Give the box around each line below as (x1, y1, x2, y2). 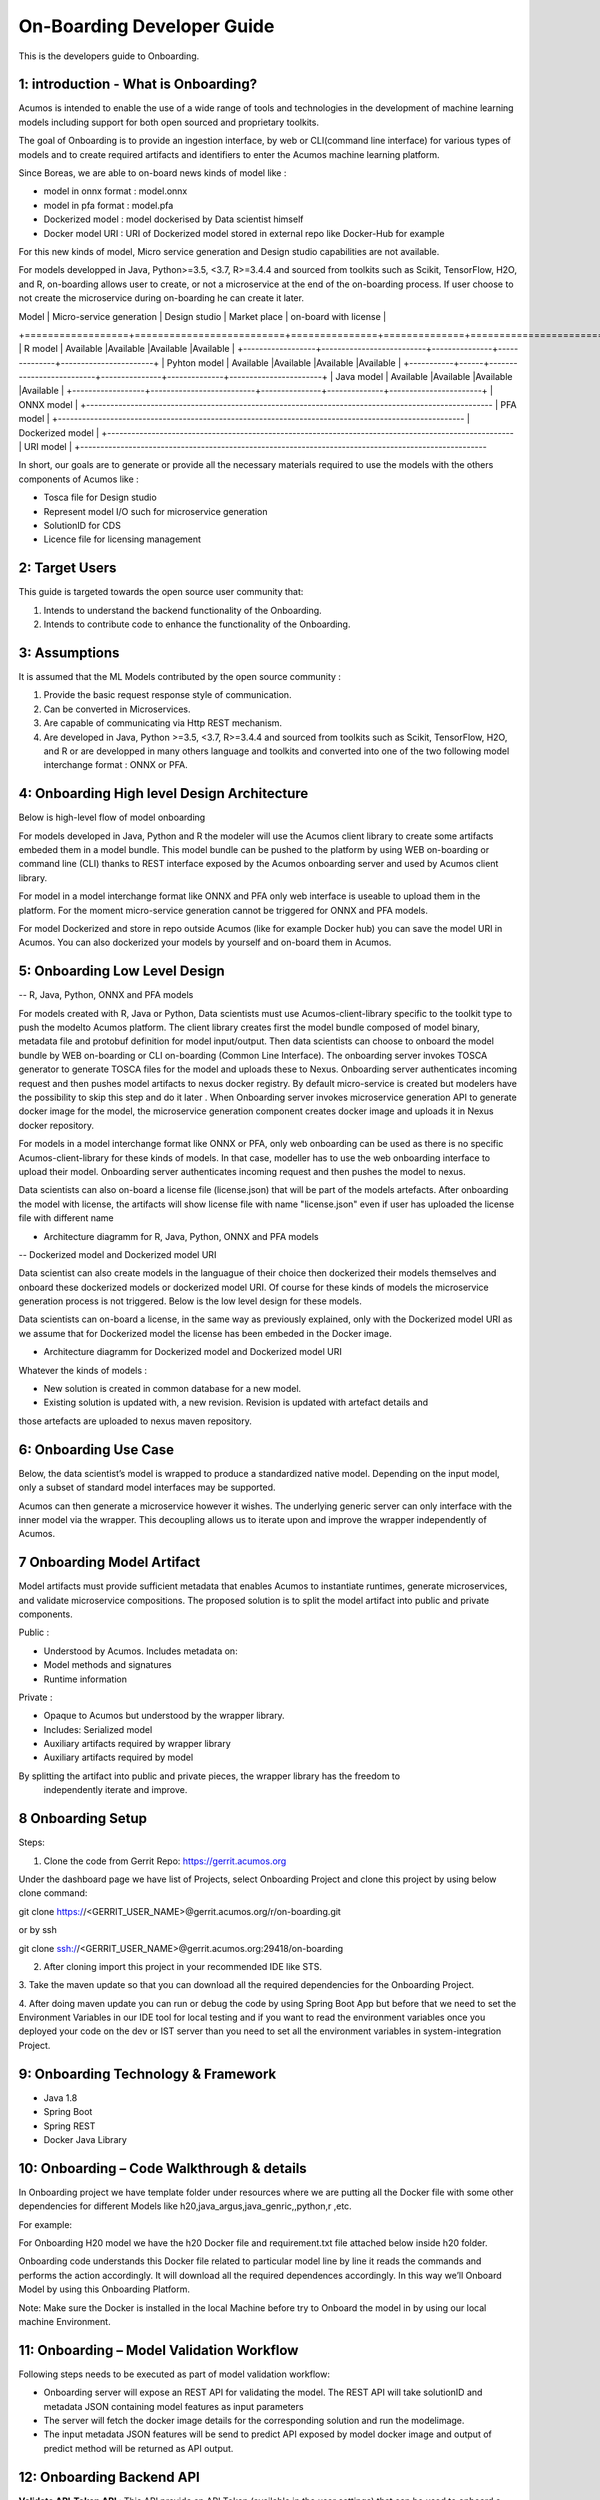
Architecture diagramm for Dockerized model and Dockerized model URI (43, 1346, 342, 1358)
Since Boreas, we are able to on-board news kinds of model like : (18, 167, 287, 179)
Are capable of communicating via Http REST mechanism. (43, 717, 283, 729)
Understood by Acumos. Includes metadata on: (43, 1645, 239, 1657)
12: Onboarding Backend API (18, 2468, 200, 2485)
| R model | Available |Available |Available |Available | (18, 343, 235, 355)
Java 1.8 (43, 2091, 78, 2104)
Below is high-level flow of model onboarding (18, 811, 206, 824)
